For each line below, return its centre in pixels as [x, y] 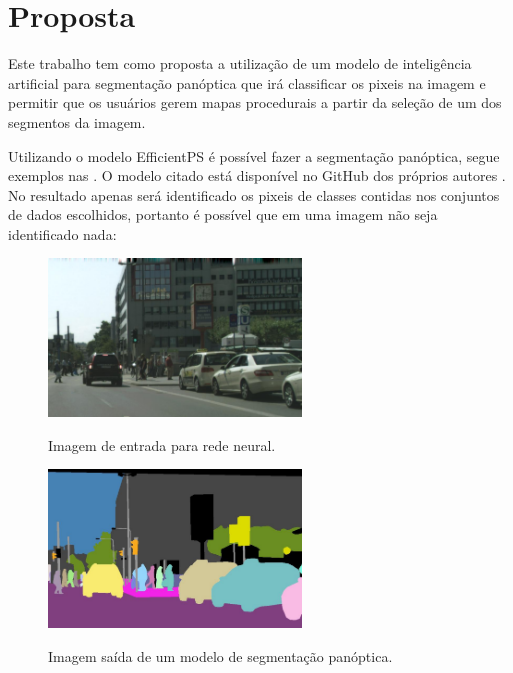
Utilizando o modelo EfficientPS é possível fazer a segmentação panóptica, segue [254, 155]
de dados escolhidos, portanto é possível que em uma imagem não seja [223, 214]
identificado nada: [62, 233]
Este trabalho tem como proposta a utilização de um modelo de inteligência [240, 63]
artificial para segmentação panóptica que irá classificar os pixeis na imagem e [247, 82]
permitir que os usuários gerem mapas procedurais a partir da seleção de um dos [255, 102]
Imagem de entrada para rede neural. [162, 444]
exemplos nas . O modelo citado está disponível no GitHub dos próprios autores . [257, 175]
